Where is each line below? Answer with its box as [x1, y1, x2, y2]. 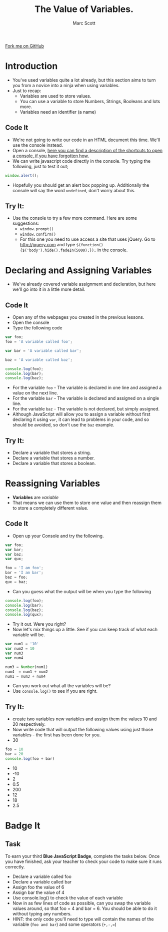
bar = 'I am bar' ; [5, 570, 43, 575]
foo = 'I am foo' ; [5, 566, 43, 571]
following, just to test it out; [12, 163, 68, 169]
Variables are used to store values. [19, 93, 91, 99]
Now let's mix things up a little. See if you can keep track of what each [12, 627, 158, 633]
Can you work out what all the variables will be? [12, 683, 111, 689]
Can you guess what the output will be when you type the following [12, 588, 151, 594]
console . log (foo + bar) [5, 756, 55, 761]
